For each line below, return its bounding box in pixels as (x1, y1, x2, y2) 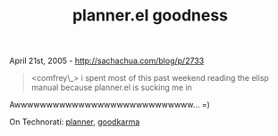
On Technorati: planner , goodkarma (9, 116, 140, 127)
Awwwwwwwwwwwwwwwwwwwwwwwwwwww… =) (9, 100, 210, 110)
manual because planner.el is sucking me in (30, 82, 192, 93)
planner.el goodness (72, 5, 229, 26)
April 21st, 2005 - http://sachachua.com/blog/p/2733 (9, 55, 205, 67)
